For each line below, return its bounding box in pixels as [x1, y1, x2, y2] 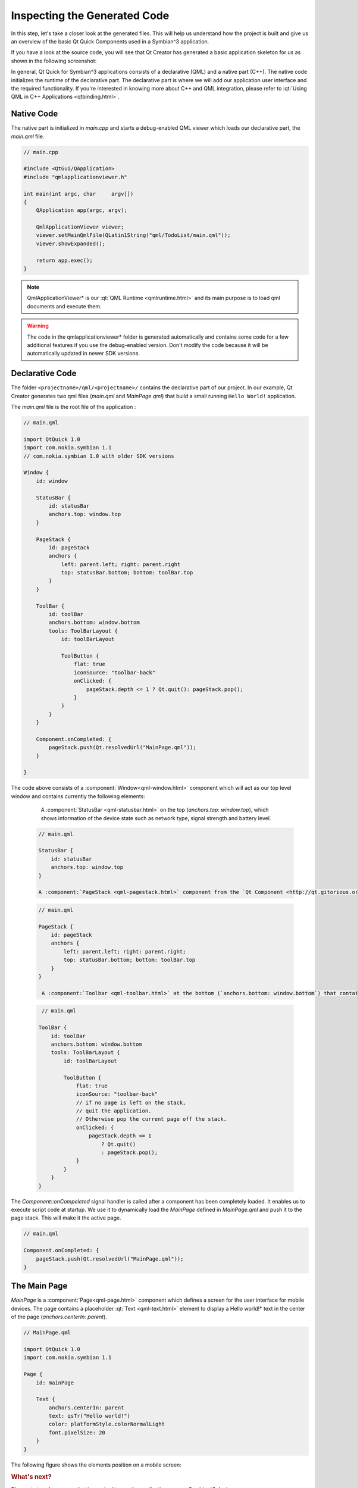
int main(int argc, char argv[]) [23, 190, 134, 197]
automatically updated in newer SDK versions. [27, 350, 140, 357]
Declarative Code [11, 368, 77, 379]
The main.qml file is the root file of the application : [11, 404, 136, 411]
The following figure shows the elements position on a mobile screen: [11, 1461, 181, 1468]
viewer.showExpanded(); [36, 240, 105, 247]
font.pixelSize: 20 [48, 1429, 105, 1436]
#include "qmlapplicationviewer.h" [23, 173, 127, 180]
